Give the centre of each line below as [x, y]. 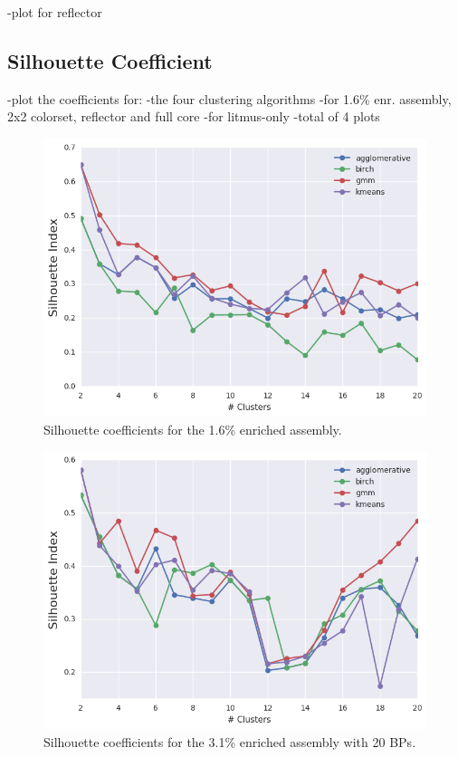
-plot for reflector [55, 12]
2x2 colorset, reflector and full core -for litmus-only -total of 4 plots [194, 116]
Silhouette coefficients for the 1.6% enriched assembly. [193, 429]
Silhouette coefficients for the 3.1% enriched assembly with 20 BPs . [230, 741]
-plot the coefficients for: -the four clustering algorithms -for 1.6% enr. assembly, [229, 98]
